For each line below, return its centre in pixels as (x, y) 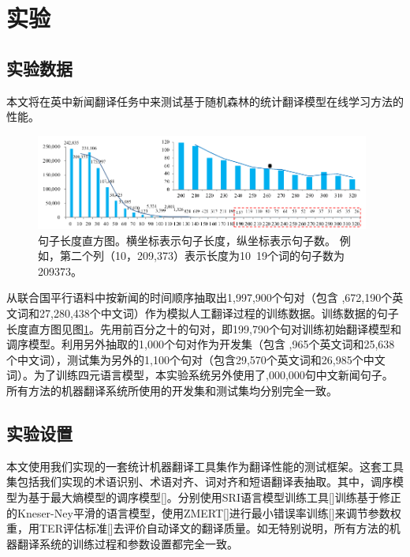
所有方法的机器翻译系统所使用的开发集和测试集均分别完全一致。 (172, 390)
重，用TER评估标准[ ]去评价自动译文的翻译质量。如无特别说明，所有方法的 (198, 528)
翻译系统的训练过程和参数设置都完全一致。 (127, 543)
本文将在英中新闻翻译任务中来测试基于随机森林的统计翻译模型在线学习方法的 (205, 101)
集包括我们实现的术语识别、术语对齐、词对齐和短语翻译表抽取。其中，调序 (199, 482)
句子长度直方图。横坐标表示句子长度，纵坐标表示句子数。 (187, 240)
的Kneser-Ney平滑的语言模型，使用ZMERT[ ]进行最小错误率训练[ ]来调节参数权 (204, 512)
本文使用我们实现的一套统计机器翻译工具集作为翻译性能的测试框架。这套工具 (205, 466)
